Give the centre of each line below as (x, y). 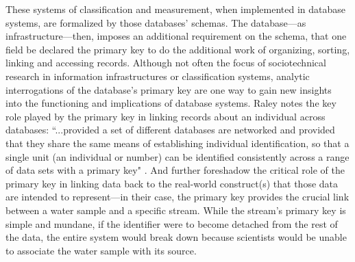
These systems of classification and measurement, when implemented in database (176, 9)
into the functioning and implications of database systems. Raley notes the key (171, 103)
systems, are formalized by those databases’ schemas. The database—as (156, 22)
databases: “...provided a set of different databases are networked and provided (170, 130)
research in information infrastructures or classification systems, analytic (158, 76)
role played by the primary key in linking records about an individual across (166, 116)
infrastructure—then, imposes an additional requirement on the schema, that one (176, 36)
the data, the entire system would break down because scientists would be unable (176, 237)
